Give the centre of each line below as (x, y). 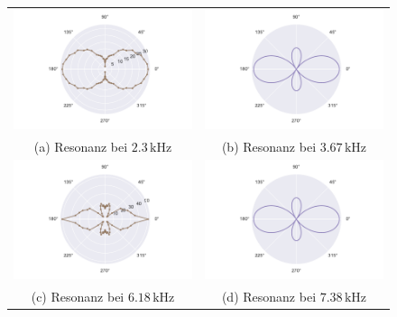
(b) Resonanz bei (269, 146)
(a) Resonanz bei (81, 146)
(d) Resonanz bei (269, 297)
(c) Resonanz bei (78, 297)
